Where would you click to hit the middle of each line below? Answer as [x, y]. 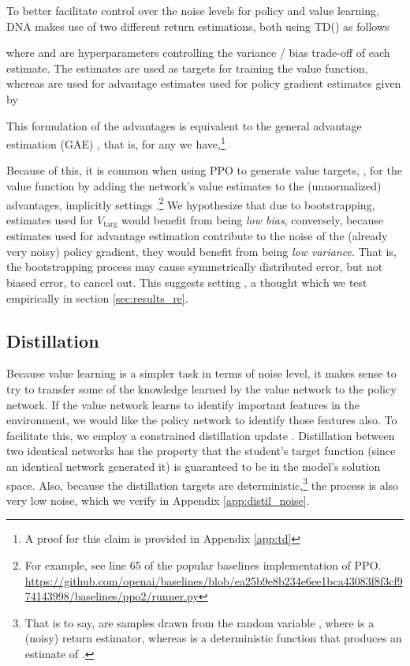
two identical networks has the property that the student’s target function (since [201, 451]
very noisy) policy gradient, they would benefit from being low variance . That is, [201, 251]
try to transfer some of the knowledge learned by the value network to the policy [201, 389]
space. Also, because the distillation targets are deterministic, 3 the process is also [203, 484]
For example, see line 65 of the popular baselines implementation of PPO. [203, 565]
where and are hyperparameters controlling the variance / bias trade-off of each [198, 53]
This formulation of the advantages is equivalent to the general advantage [184, 125]
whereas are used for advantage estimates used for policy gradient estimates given [204, 83]
